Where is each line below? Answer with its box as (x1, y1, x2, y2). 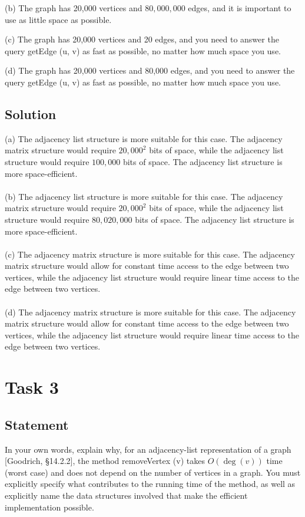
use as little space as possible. (5, 13, 112, 25)
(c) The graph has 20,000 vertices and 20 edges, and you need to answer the (5, 33, 279, 45)
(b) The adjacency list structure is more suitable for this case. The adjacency (5, 190, 283, 202)
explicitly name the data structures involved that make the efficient (5, 489, 248, 501)
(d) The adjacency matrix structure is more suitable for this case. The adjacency (5, 305, 296, 318)
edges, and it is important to (188, 2, 291, 14)
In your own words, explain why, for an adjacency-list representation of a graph (5, 443, 291, 455)
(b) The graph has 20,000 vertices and (5, 2, 142, 14)
